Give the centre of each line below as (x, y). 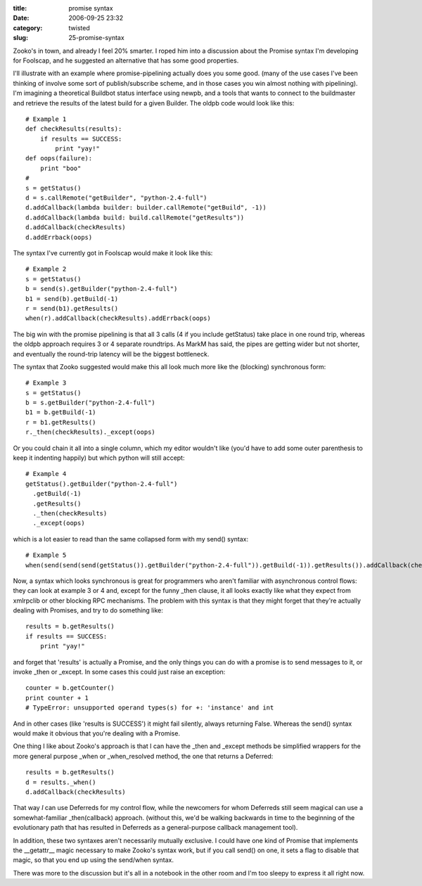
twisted (79, 27)
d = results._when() (61, 782)
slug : (20, 38)
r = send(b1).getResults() (72, 308)
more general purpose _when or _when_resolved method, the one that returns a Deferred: (143, 756)
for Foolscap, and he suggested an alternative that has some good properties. (126, 60)
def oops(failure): (59, 159)
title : (20, 8)
